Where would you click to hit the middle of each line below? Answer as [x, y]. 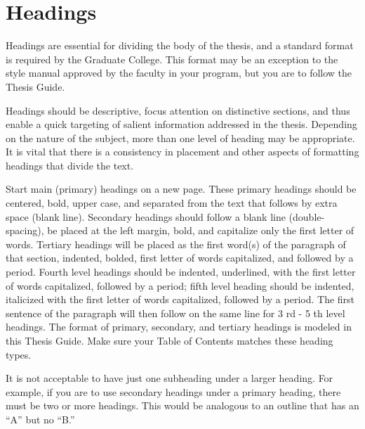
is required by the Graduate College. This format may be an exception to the [172, 59]
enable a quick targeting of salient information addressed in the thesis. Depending [181, 124]
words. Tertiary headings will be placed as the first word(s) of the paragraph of [176, 244]
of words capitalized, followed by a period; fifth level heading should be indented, [180, 285]
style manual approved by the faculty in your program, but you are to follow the [179, 73]
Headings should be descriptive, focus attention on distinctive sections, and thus [178, 110]
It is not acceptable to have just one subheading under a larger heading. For [170, 378]
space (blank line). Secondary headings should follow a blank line [146, 216]
